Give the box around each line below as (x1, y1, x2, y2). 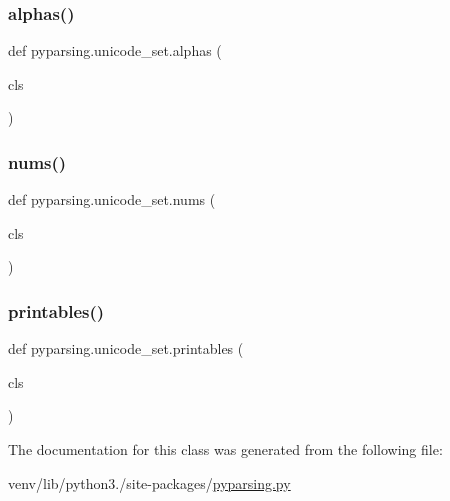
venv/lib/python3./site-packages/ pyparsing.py (8, 472, 291, 493)
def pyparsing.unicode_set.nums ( (8, 189, 216, 210)
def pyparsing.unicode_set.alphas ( (8, 40, 222, 61)
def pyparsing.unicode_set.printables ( (8, 338, 244, 359)
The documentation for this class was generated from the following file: (8, 439, 443, 459)
